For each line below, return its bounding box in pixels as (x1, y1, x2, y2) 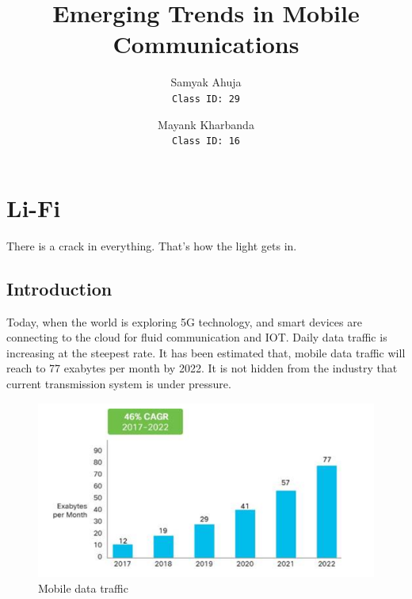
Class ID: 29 (172, 93, 240, 105)
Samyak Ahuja (170, 74, 242, 90)
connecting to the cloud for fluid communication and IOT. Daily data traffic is (6, 329, 387, 345)
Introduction (6, 276, 113, 300)
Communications (113, 28, 299, 60)
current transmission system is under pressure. (6, 375, 231, 391)
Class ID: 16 (172, 135, 240, 147)
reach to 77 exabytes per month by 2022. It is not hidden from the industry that (6, 360, 398, 376)
